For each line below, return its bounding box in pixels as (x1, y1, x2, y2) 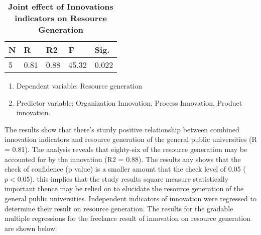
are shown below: (5, 222, 57, 233)
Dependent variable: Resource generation (16, 81, 143, 91)
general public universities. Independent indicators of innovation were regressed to (5, 193, 256, 203)
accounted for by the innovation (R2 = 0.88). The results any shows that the (5, 153, 241, 164)
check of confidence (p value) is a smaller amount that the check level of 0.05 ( (5, 164, 246, 174)
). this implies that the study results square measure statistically (30, 173, 229, 184)
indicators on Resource (15, 12, 107, 24)
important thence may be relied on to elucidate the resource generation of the (5, 183, 244, 194)
